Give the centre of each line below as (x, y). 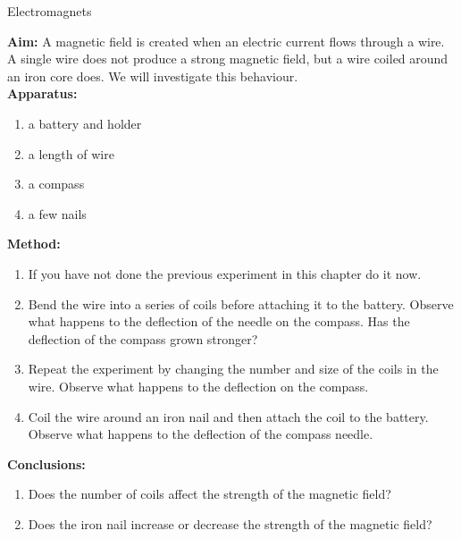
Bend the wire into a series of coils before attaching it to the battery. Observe (241, 303)
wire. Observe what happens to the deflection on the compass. (198, 386)
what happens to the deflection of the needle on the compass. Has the (219, 321)
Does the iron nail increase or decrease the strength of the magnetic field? (230, 523)
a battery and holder (85, 123)
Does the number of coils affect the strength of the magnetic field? (210, 494)
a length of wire (71, 153)
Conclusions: (46, 463)
